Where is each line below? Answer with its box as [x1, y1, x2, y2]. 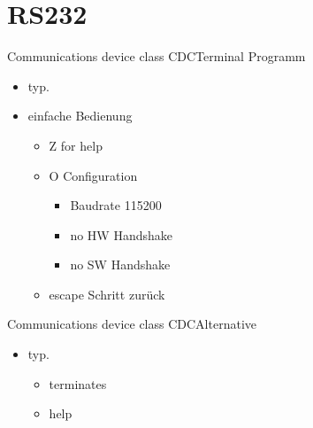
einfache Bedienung [27, 106, 133, 125]
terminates [49, 374, 107, 393]
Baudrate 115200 [70, 196, 162, 214]
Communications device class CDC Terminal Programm [7, 47, 306, 66]
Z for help [49, 136, 103, 154]
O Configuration [49, 166, 138, 184]
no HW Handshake [70, 225, 172, 244]
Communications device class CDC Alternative [7, 315, 256, 333]
